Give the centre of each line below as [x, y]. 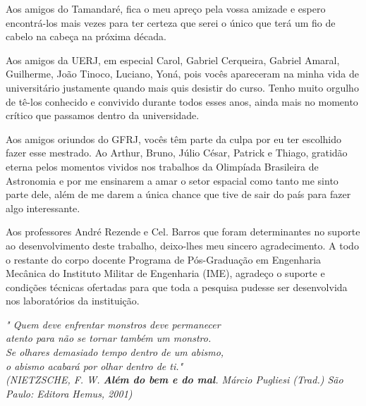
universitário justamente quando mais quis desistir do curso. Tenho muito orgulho [182, 87]
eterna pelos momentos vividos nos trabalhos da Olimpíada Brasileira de [162, 166]
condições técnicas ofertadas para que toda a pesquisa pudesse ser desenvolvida [177, 287]
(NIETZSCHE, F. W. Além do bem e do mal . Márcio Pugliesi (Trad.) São [175, 380]
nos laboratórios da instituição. [73, 301]
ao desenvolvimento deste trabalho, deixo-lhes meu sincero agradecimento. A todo [182, 245]
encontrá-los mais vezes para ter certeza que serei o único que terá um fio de [171, 22]
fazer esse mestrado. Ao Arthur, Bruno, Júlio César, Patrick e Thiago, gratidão [177, 153]
